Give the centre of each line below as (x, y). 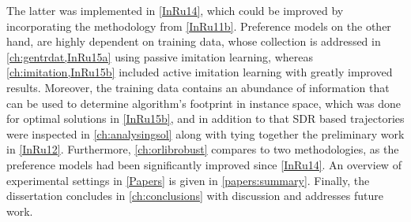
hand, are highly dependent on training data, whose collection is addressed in (194, 41)
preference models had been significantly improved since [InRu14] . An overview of (204, 164)
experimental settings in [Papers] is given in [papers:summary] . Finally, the (188, 180)
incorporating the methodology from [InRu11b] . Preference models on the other (199, 26)
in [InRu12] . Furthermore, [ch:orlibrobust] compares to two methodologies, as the (203, 149)
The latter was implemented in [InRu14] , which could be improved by (175, 10)
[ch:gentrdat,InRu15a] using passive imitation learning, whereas (160, 56)
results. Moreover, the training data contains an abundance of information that (198, 87)
